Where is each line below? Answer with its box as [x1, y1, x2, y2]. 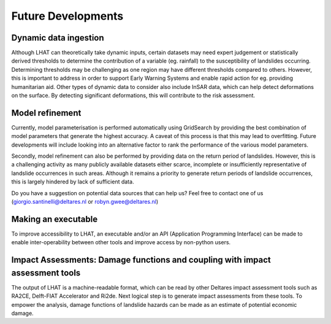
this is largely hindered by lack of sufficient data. [11, 178, 134, 185]
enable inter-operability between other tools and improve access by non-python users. [11, 239, 231, 246]
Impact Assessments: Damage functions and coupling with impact [11, 255, 271, 265]
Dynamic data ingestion [11, 33, 104, 43]
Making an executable [11, 214, 98, 224]
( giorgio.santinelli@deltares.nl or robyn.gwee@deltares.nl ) [11, 198, 159, 206]
